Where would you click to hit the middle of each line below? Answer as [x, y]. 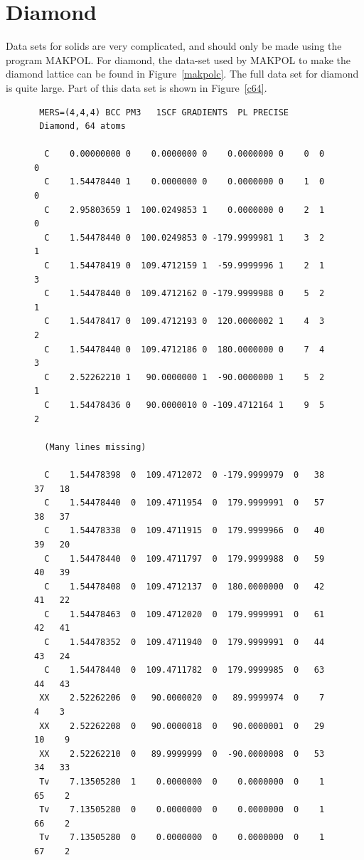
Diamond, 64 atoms [82, 126]
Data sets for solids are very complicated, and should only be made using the [174, 46]
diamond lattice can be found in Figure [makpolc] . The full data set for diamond [182, 74]
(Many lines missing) [95, 447]
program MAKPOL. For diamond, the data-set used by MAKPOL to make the [178, 59]
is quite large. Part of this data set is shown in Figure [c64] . [136, 87]
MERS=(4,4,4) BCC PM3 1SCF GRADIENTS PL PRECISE [164, 112]
